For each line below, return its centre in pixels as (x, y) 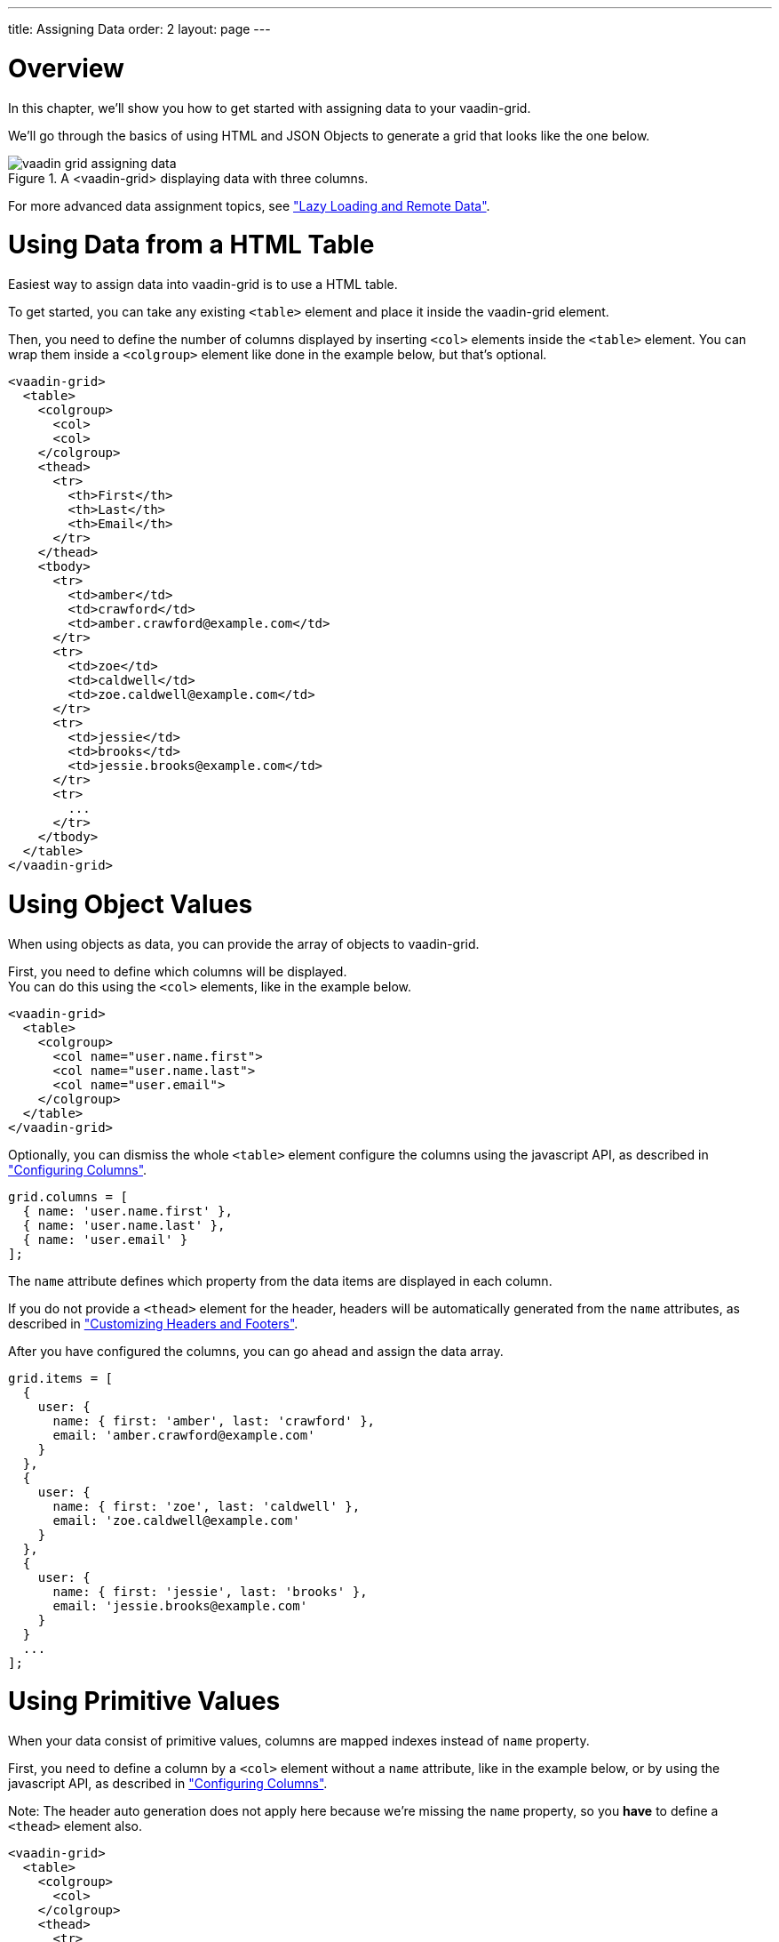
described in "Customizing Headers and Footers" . (153, 1323)
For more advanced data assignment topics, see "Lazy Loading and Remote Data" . (249, 205)
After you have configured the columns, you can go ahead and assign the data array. (256, 1351)
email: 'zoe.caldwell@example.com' (176, 1520)
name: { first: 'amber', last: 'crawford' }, (214, 1420)
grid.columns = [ (68, 1196)
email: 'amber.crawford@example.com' (184, 1435)
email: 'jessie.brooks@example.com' (180, 1605)
